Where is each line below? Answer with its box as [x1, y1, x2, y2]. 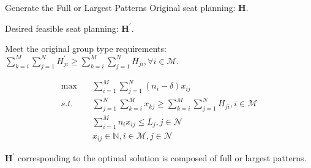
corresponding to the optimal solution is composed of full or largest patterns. [18, 152, 307, 164]
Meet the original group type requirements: [5, 42, 167, 55]
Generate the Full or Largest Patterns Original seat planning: [5, 1, 236, 13]
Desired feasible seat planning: [5, 21, 119, 34]
